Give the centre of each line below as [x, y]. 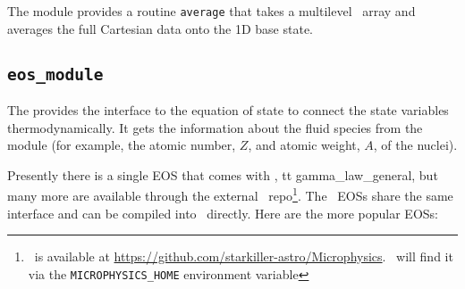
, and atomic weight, [304, 145]
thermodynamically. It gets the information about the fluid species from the [215, 127]
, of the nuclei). [415, 145]
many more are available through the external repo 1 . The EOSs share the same [230, 194]
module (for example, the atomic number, [122, 145]
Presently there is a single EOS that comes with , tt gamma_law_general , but [223, 174]
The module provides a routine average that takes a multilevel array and [211, 11]
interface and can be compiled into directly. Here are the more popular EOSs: [223, 213]
